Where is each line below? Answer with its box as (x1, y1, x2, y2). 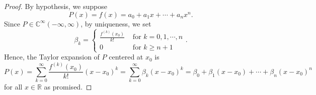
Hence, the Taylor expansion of (4, 51, 100, 62)
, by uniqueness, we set (81, 18, 151, 28)
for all (4, 81, 23, 92)
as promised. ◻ (44, 81, 92, 92)
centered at (109, 51, 143, 62)
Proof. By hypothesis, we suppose (4, 1, 107, 11)
